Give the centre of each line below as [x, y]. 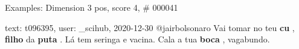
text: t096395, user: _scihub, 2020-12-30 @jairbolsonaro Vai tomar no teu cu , [150, 27]
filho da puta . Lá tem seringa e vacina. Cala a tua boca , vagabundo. [137, 39]
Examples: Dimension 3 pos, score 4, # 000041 [92, 7]
